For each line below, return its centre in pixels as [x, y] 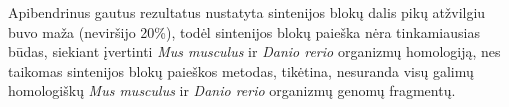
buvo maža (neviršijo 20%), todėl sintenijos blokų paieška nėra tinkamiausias [244, 31]
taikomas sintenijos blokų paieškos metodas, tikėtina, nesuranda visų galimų [241, 70]
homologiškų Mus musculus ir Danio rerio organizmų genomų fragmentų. [232, 90]
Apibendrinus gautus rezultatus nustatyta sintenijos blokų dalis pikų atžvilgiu [247, 12]
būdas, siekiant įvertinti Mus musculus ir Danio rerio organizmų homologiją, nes [254, 51]
